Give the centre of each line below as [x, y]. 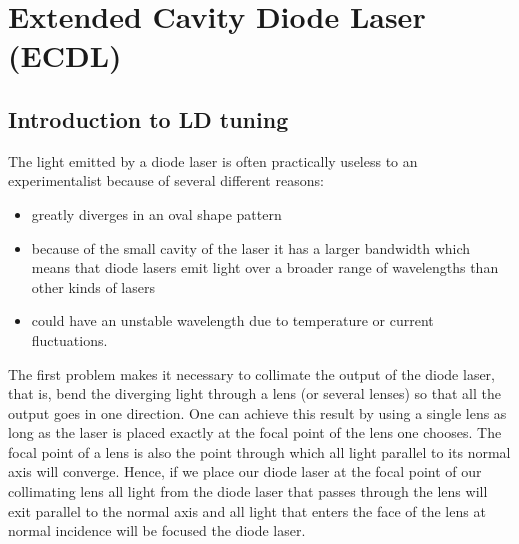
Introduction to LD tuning [148, 118]
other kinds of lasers [93, 286]
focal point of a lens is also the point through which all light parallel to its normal [259, 451]
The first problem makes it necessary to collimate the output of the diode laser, [252, 373]
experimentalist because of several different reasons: [166, 180]
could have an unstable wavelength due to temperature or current [232, 320]
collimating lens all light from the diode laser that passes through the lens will [248, 491]
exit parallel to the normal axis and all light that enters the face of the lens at [247, 510]
